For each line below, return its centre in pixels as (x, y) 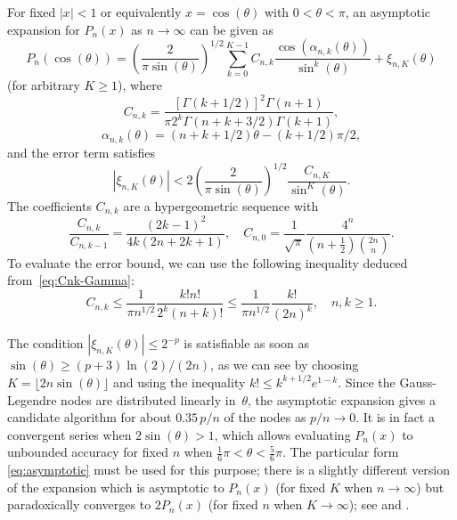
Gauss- (418, 382)
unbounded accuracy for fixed (88, 452)
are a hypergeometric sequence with (221, 205)
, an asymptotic (388, 12)
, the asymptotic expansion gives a (342, 399)
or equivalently (141, 12)
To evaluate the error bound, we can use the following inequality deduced (208, 262)
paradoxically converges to (79, 504)
